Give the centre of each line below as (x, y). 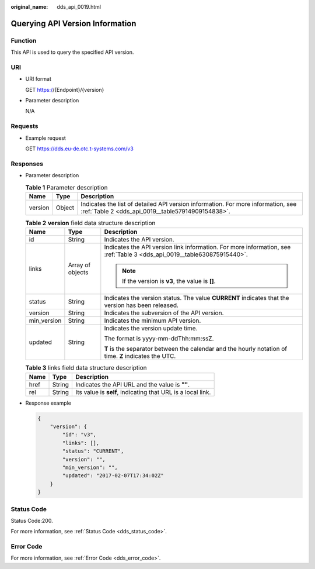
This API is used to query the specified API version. (72, 52)
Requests (24, 126)
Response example (48, 403)
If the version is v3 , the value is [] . (169, 281)
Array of (79, 265)
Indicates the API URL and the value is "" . (132, 384)
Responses (27, 164)
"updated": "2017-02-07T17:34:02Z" (113, 476)
